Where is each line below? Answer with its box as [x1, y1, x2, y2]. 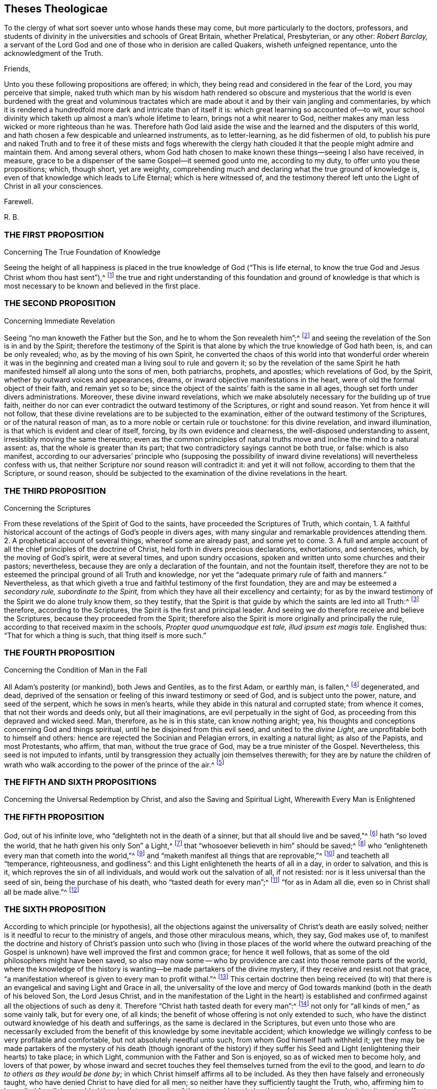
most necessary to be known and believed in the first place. [4, 281, 200, 290]
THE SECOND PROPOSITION [4, 298, 116, 309]
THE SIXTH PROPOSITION [4, 904, 106, 914]
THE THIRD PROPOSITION [4, 485, 106, 496]
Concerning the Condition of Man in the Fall [4, 666, 147, 675]
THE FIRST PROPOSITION [4, 229, 104, 240]
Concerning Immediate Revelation [4, 316, 115, 325]
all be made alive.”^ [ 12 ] [4, 886, 79, 896]
